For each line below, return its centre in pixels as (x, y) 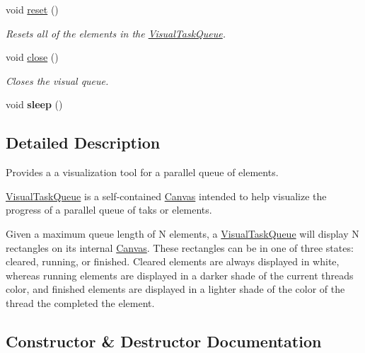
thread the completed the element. (80, 302)
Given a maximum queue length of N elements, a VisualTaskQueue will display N (182, 233)
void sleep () (34, 104)
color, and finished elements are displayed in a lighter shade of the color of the (175, 289)
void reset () (32, 9)
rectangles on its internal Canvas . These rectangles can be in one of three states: (180, 247)
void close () (32, 57)
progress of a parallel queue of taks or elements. (109, 210)
